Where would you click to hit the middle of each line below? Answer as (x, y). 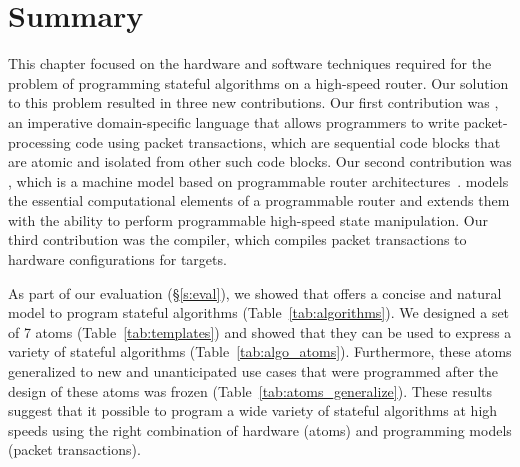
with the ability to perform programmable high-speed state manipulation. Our (248, 219)
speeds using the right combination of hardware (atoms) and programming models (260, 429)
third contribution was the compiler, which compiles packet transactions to (237, 239)
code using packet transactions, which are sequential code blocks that (288, 141)
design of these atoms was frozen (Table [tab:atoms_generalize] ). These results (250, 390)
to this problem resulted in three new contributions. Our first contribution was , (253, 102)
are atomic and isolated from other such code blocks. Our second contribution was (260, 161)
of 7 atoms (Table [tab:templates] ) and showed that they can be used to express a (260, 331)
